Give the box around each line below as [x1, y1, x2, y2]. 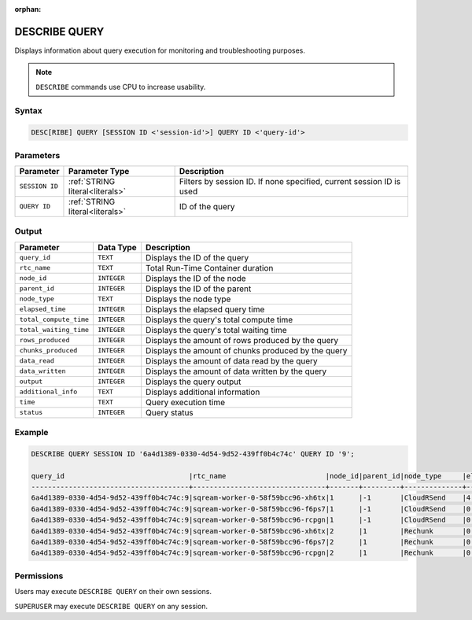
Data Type [98, 242, 137, 253]
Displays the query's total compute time [146, 314, 293, 325]
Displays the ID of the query [146, 252, 249, 263]
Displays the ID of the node [146, 272, 247, 283]
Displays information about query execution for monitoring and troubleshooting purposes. [14, 46, 306, 55]
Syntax [14, 105, 42, 116]
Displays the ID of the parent [146, 283, 252, 294]
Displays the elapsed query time [146, 304, 265, 315]
